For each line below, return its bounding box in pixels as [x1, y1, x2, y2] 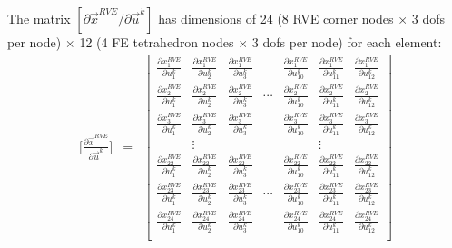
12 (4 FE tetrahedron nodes [79, 33, 234, 51]
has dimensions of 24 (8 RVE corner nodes [158, 9, 394, 27]
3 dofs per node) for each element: [251, 33, 442, 51]
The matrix [7, 9, 71, 27]
